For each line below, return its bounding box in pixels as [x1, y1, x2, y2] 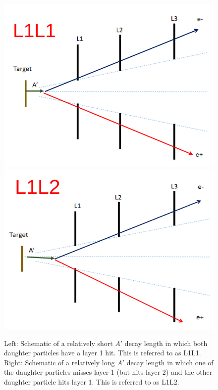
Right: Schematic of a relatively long [4, 357, 115, 367]
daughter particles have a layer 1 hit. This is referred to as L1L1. [4, 347, 201, 358]
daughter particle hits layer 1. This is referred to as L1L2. [4, 376, 179, 387]
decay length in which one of [126, 357, 214, 367]
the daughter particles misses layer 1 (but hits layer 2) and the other [4, 367, 213, 377]
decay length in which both [124, 338, 208, 348]
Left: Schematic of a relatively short [4, 338, 113, 348]
